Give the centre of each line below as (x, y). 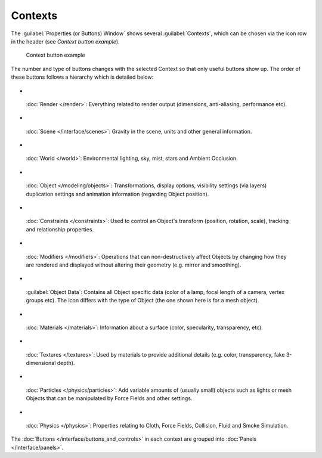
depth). (66, 363)
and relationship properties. (60, 229)
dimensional (41, 363)
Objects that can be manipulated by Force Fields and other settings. (109, 398)
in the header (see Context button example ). (65, 41)
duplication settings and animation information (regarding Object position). (117, 194)
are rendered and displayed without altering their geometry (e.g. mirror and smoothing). (134, 265)
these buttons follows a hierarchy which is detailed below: (82, 77)
